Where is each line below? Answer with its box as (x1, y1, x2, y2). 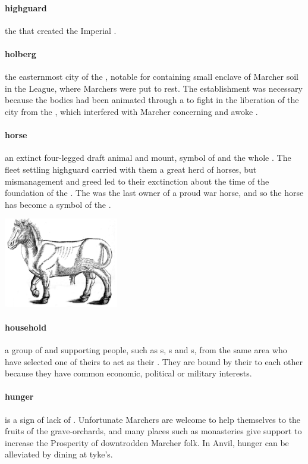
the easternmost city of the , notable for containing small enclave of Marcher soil (5, 70, 298, 83)
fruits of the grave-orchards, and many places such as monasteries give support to (5, 425, 302, 437)
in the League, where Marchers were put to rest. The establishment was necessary (5, 82, 303, 94)
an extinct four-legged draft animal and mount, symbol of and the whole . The (5, 151, 291, 164)
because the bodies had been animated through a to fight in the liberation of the (5, 94, 299, 106)
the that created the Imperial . (5, 24, 117, 36)
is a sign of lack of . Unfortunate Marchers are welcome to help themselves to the (5, 413, 301, 425)
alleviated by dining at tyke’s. (5, 448, 113, 460)
